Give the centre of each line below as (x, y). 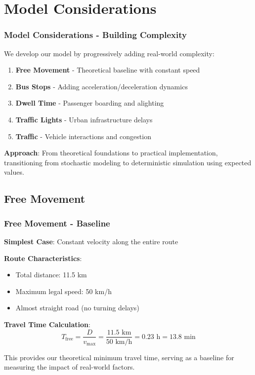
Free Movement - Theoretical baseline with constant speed (108, 70)
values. (14, 172)
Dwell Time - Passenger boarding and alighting (90, 103)
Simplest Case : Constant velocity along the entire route (91, 241)
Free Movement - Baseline (57, 223)
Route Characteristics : (43, 258)
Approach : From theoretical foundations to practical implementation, (111, 153)
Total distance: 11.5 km (51, 275)
